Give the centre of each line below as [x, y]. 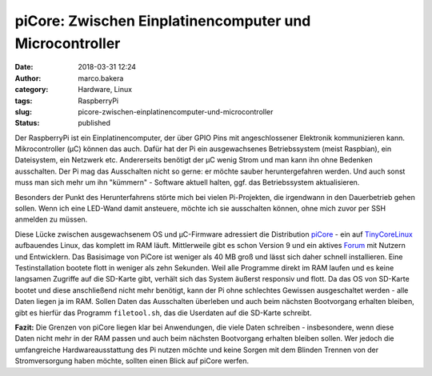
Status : [27, 123]
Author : [28, 78]
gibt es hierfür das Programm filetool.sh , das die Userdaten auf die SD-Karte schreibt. [163, 313]
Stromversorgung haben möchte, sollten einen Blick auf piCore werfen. [132, 361]
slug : [23, 111]
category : [32, 90]
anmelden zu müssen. [51, 219]
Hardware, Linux [105, 90]
